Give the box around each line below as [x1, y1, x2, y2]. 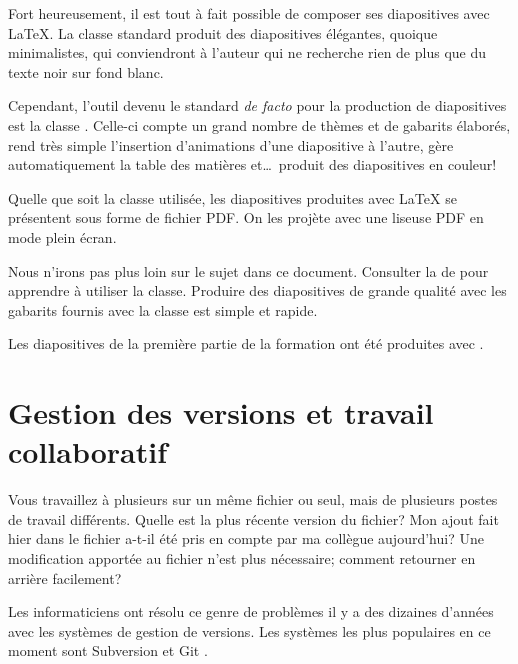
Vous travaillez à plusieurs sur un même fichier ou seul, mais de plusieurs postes [8, 489, 498, 510]
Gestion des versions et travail [8, 392, 434, 433]
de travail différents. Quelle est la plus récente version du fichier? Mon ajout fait [8, 508, 499, 529]
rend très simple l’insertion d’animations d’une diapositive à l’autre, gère [8, 134, 454, 155]
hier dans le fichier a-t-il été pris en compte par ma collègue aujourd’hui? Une [8, 528, 484, 549]
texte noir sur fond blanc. [8, 61, 164, 82]
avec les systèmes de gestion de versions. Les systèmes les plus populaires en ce [8, 620, 491, 641]
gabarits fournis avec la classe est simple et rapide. [8, 299, 318, 320]
